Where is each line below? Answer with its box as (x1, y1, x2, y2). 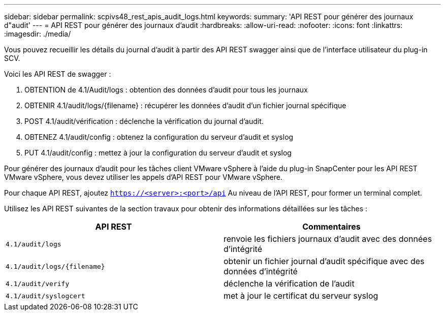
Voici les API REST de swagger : (4, 70, 111, 78)
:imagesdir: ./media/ (4, 29, 71, 38)
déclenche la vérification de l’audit (224, 278, 355, 289)
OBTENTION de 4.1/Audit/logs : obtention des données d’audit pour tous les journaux (24, 85, 308, 94)
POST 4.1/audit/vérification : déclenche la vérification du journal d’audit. (24, 117, 264, 125)
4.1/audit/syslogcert (6, 292, 85, 300)
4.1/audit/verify (6, 279, 70, 288)
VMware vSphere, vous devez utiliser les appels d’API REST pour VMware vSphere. (4, 173, 282, 181)
